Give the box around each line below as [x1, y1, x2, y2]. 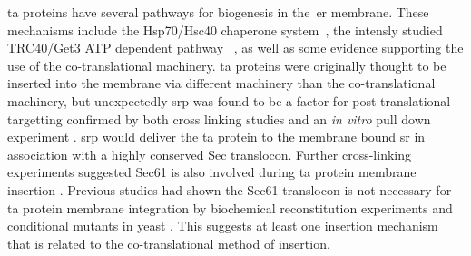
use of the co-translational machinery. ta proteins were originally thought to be [7, 55, 446, 74]
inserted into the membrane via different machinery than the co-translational [7, 74, 436, 93]
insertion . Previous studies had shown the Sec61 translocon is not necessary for [7, 180, 452, 199]
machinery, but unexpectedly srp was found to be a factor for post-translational [7, 91, 451, 110]
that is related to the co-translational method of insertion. [7, 233, 330, 252]
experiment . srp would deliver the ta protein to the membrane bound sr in [7, 127, 426, 146]
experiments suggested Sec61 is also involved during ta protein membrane [7, 162, 417, 182]
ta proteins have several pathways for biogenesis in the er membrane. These [7, 3, 429, 21]
